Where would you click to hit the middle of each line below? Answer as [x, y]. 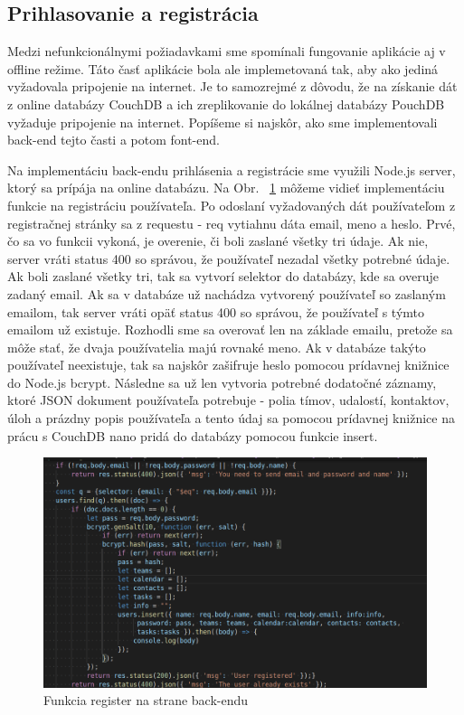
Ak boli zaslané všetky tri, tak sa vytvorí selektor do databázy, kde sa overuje [223, 276]
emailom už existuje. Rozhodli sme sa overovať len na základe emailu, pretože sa [230, 329]
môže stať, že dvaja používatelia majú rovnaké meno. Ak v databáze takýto [217, 347]
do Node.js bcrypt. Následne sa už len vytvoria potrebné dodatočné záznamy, [222, 382]
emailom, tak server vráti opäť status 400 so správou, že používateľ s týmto [216, 311]
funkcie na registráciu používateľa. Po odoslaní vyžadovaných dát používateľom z [232, 205]
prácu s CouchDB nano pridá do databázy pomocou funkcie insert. [193, 435]
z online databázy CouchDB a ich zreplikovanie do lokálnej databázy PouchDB [226, 103]
